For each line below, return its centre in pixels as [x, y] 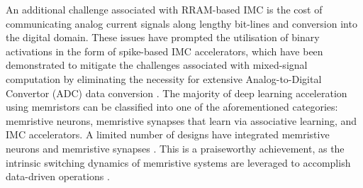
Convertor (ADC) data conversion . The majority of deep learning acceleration [177, 93]
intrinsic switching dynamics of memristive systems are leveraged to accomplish [178, 162]
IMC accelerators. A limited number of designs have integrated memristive [168, 134]
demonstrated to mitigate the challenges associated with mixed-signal [157, 65]
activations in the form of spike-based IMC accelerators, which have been [164, 51]
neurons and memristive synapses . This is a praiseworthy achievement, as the [175, 148]
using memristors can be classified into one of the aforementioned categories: [172, 107]
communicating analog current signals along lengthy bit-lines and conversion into [181, 23]
